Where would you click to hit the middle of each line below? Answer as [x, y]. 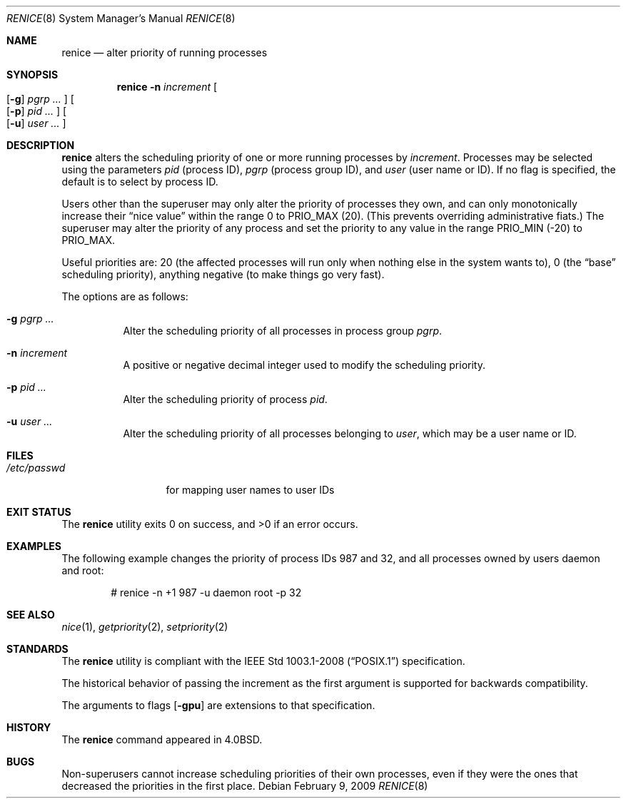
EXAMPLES [34, 546]
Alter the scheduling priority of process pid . [225, 399]
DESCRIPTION [41, 145]
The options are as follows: [125, 296]
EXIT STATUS [39, 512]
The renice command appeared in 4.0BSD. [162, 739]
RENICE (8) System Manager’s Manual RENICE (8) [121, 18]
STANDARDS [37, 649]
